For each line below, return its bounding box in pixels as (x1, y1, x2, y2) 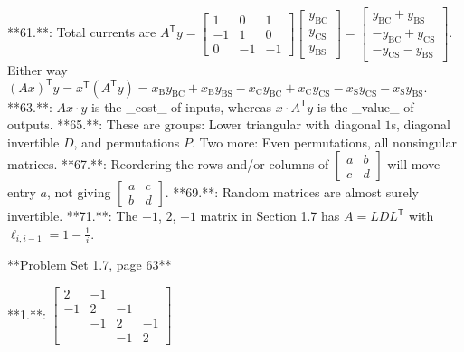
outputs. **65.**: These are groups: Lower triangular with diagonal (7, 115, 381, 134)
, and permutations (73, 132, 180, 151)
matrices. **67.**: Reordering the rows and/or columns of (7, 155, 329, 174)
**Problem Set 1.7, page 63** (7, 255, 172, 274)
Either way (7, 60, 68, 79)
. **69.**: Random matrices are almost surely (165, 183, 419, 202)
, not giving (47, 183, 111, 202)
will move (387, 155, 440, 174)
